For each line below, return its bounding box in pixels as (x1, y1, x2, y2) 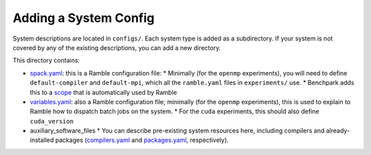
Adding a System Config (12, 10, 155, 25)
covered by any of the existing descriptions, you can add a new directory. (12, 43, 221, 51)
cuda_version (30, 117, 74, 125)
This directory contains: (12, 56, 80, 64)
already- (326, 127, 350, 135)
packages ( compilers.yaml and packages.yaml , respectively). (55, 136, 229, 144)
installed (30, 136, 54, 144)
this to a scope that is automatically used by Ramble (30, 88, 177, 96)
